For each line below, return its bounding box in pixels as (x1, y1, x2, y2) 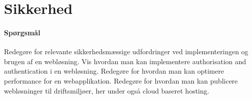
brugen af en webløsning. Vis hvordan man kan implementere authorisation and (4, 56, 247, 66)
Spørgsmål (4, 27, 41, 37)
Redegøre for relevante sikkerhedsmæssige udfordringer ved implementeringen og (4, 46, 249, 57)
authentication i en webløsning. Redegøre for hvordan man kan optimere (4, 66, 224, 76)
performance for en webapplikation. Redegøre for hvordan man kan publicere (4, 75, 238, 86)
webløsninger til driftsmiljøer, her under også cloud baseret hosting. (4, 85, 209, 96)
